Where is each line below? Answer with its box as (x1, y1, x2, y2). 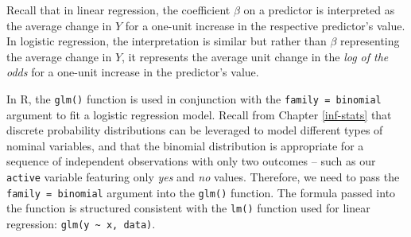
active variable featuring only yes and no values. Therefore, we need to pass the (6, 169, 400, 185)
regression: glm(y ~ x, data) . (6, 215, 156, 231)
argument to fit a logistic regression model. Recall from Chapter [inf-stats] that (6, 106, 392, 122)
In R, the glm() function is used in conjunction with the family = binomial (6, 90, 382, 107)
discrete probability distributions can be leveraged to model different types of (6, 122, 383, 138)
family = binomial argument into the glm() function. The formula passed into (6, 184, 396, 200)
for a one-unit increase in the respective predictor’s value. (125, 17, 405, 33)
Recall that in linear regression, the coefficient (6, 2, 231, 17)
